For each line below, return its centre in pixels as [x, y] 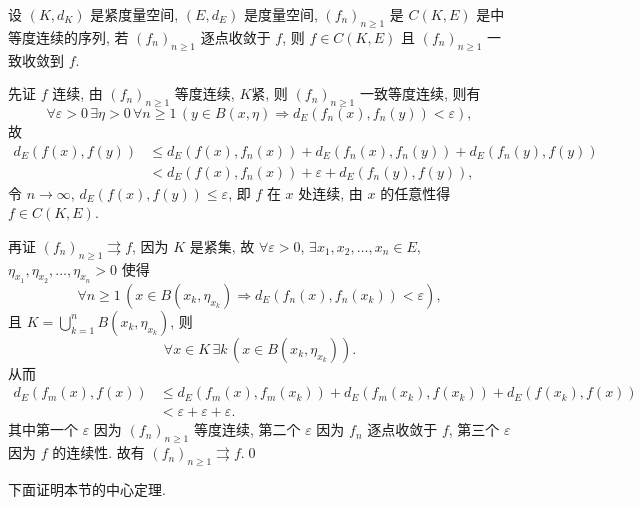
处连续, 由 [330, 192]
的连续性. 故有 [98, 452]
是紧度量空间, [134, 14]
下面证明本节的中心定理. [87, 489]
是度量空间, [280, 14]
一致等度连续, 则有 [420, 93]
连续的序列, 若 [82, 36]
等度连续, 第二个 [247, 429]
